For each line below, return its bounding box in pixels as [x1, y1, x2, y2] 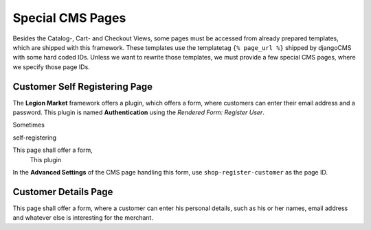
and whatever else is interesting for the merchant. [12, 214, 154, 222]
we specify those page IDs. [12, 62, 91, 71]
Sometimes [12, 120, 45, 129]
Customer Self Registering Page [12, 81, 153, 92]
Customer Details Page [12, 186, 113, 198]
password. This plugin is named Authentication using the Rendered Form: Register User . [12, 108, 265, 116]
